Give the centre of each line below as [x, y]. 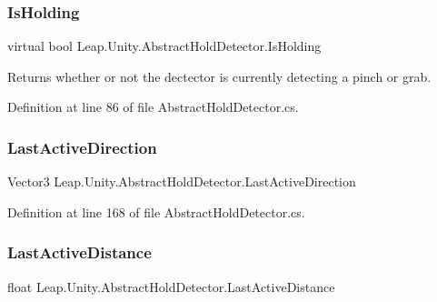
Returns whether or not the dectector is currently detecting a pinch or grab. [219, 76]
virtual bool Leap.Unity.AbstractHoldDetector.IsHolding [164, 46]
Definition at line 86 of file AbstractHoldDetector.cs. [153, 107]
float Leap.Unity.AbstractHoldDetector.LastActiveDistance [171, 286]
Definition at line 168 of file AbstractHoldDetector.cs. [156, 211]
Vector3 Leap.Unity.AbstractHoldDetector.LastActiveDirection [182, 181]
